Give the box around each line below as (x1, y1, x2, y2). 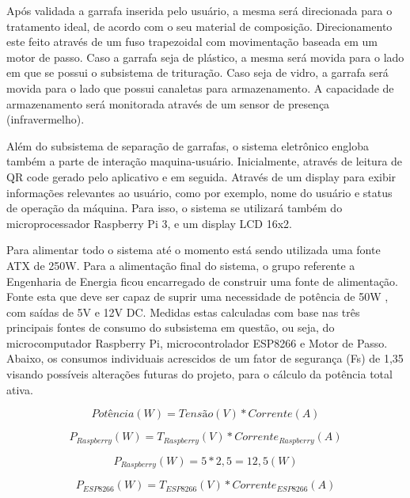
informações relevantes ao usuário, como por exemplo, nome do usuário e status (6, 184, 393, 200)
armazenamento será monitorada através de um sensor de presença (6, 95, 330, 112)
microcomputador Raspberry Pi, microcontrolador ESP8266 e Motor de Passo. (6, 334, 388, 351)
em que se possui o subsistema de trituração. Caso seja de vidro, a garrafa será (6, 64, 389, 81)
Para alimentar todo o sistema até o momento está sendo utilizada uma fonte (6, 241, 381, 258)
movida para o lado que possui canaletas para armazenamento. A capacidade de (6, 79, 394, 96)
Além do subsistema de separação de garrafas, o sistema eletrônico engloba (6, 137, 369, 154)
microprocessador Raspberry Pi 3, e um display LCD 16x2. (6, 215, 293, 231)
